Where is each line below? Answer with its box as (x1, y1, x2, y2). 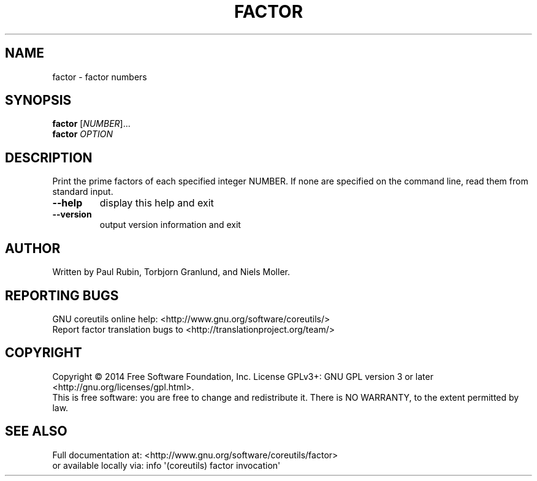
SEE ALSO (5, 423, 67, 439)
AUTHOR (5, 240, 61, 256)
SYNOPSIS (5, 93, 72, 108)
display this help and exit (99, 197, 214, 210)
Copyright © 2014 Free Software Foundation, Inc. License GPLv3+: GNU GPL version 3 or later (52, 371, 433, 382)
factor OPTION (52, 129, 113, 140)
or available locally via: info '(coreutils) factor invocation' (52, 460, 281, 471)
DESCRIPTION (5, 150, 93, 165)
